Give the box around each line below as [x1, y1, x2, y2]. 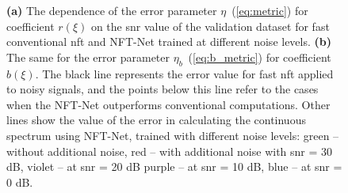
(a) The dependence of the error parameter [6, 2, 217, 18]
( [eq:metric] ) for [231, 2, 308, 18]
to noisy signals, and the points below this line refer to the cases [6, 81, 319, 97]
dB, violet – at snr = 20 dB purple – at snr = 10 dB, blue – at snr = [6, 158, 342, 175]
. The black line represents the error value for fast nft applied [35, 65, 334, 81]
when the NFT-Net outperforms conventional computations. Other [6, 96, 331, 112]
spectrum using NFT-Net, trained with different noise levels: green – [6, 127, 339, 143]
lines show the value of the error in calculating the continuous [6, 112, 306, 128]
